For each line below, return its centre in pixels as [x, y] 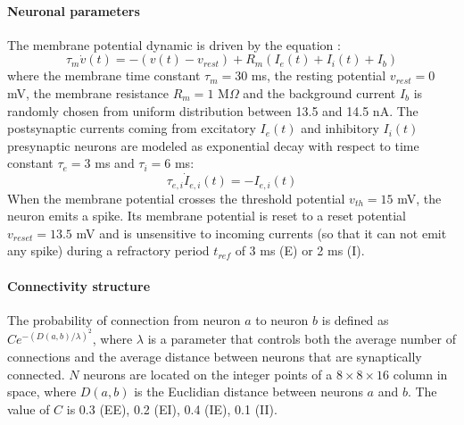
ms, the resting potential [319, 75]
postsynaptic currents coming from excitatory [132, 128]
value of [29, 408]
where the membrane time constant [104, 75]
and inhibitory [340, 128]
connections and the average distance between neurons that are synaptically [215, 357]
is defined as [355, 319]
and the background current [319, 92]
